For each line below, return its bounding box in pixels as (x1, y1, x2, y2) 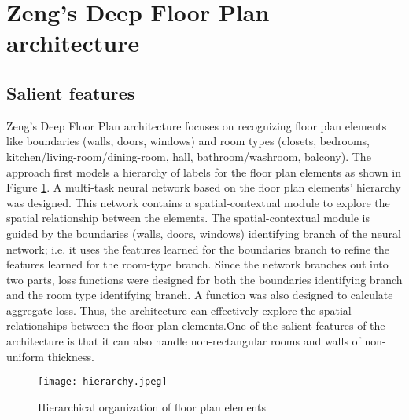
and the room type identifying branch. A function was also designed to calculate (6, 287, 393, 303)
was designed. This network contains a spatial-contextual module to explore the (6, 194, 390, 210)
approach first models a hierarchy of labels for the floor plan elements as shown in (6, 163, 401, 180)
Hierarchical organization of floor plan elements (38, 398, 266, 415)
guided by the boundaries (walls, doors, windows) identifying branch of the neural (6, 225, 401, 241)
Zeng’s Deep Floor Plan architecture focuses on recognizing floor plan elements (6, 117, 387, 133)
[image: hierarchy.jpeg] (38, 376, 168, 388)
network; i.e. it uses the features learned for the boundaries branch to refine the (6, 240, 390, 257)
